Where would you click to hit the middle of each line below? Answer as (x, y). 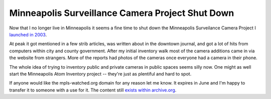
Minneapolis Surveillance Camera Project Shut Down (122, 13)
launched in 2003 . (28, 34)
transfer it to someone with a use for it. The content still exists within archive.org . (93, 90)
